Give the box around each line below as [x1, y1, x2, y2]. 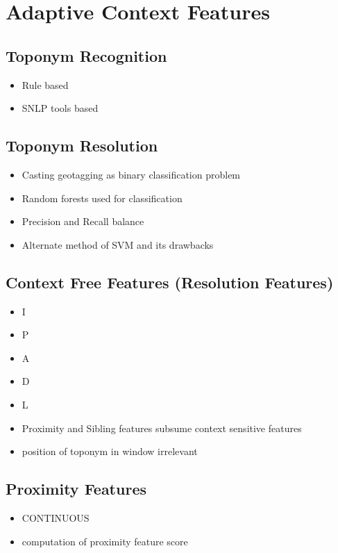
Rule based [22, 77, 69, 92]
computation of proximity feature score [22, 534, 188, 548]
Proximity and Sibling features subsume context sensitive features [22, 420, 302, 435]
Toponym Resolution [6, 135, 158, 156]
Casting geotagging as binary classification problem [22, 167, 241, 181]
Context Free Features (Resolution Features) [6, 271, 334, 292]
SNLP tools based [22, 101, 99, 115]
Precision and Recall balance [22, 214, 144, 229]
